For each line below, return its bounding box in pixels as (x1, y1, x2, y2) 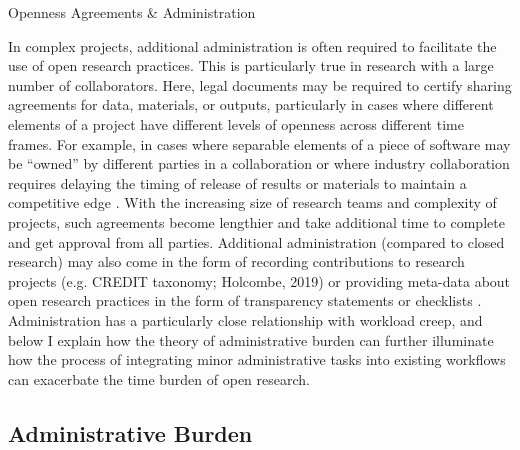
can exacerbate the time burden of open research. (8, 368, 310, 389)
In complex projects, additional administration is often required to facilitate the (8, 35, 497, 56)
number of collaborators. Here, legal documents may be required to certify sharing (8, 74, 512, 95)
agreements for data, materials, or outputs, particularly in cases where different (8, 94, 494, 115)
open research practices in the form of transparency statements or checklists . (8, 290, 482, 311)
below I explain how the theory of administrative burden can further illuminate (8, 329, 494, 350)
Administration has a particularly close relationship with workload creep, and (8, 309, 483, 330)
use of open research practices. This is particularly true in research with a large (8, 55, 494, 76)
